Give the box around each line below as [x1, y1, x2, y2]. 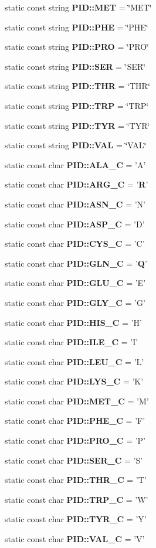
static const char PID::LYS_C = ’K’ [5, 375, 144, 387]
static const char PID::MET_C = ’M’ [5, 394, 149, 407]
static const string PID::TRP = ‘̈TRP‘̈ [5, 99, 149, 111]
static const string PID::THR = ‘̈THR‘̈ [5, 80, 150, 92]
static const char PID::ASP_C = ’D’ [5, 217, 145, 230]
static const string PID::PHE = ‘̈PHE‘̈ [5, 21, 148, 33]
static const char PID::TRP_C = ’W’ [5, 493, 148, 505]
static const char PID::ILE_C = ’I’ [5, 336, 138, 348]
